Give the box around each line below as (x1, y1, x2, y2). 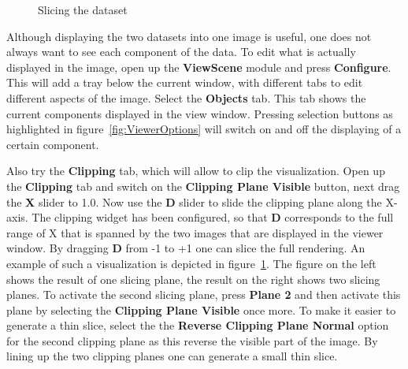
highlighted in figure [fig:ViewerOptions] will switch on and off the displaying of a (6, 121, 402, 137)
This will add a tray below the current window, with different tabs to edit (6, 74, 363, 91)
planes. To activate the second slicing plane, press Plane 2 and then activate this (6, 286, 401, 303)
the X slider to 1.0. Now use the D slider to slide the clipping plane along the (6, 193, 382, 210)
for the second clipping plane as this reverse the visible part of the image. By (6, 332, 378, 348)
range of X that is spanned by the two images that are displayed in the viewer (6, 224, 384, 240)
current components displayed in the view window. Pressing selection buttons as (6, 105, 393, 121)
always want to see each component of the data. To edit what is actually (6, 43, 356, 60)
